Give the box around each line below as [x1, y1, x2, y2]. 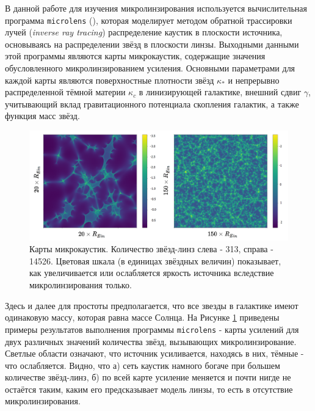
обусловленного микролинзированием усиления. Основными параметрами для [5, 62, 295, 75]
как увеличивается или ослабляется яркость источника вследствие [29, 266, 274, 279]
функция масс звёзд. [5, 109, 80, 122]
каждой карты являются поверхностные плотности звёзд [5, 73, 214, 86]
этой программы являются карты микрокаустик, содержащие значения [5, 49, 266, 62]
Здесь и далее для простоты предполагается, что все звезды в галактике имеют [5, 299, 299, 311]
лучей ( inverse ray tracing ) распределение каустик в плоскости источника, [5, 26, 283, 38]
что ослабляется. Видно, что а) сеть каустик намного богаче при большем [5, 358, 280, 371]
